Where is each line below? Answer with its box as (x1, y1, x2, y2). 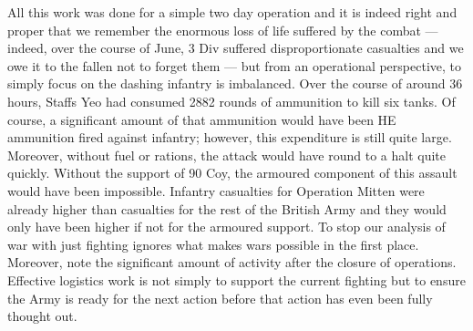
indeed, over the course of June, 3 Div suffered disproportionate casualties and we (7, 38, 464, 57)
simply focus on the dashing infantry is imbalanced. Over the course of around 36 (7, 74, 463, 93)
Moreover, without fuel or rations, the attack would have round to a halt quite (7, 145, 446, 164)
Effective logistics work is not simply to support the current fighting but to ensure (7, 270, 466, 289)
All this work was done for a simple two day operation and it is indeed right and (7, 3, 458, 21)
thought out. (7, 306, 77, 326)
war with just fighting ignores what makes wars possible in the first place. (7, 234, 419, 253)
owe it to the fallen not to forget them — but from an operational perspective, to (7, 56, 462, 75)
